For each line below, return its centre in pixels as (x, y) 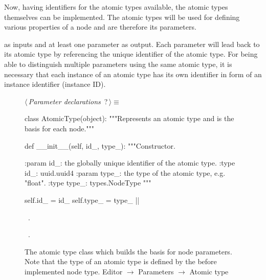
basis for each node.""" (60, 128)
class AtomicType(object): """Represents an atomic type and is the (129, 118)
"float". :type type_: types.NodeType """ (88, 183)
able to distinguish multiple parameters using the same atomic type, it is (118, 64)
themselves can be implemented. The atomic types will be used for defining (122, 17)
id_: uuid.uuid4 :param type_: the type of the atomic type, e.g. (125, 172)
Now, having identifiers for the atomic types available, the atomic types (116, 7)
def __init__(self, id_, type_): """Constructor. (100, 145)
